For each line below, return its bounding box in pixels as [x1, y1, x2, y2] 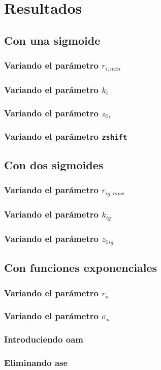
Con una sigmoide [4, 32, 101, 48]
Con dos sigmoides [4, 157, 104, 172]
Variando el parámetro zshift [4, 130, 127, 142]
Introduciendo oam [4, 333, 83, 346]
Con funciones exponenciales [4, 260, 157, 275]
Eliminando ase [4, 356, 68, 369]
